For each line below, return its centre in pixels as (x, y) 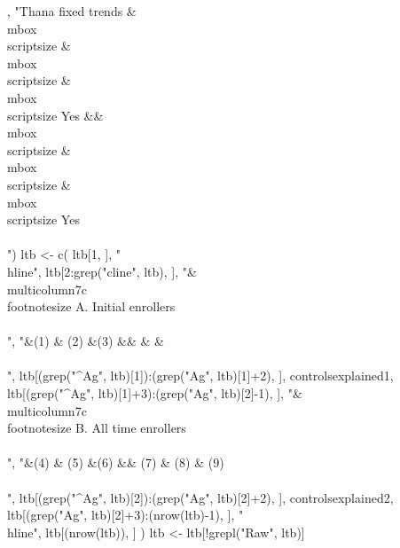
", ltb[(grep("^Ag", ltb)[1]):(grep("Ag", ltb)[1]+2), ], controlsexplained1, (200, 376)
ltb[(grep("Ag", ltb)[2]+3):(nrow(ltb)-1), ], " (125, 515)
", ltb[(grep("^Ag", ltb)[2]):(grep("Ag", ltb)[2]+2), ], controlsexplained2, (200, 497)
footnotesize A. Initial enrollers (91, 306)
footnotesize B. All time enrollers (97, 428)
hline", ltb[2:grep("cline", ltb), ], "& (102, 271)
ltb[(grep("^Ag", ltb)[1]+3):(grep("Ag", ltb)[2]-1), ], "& (155, 393)
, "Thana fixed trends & (72, 11)
